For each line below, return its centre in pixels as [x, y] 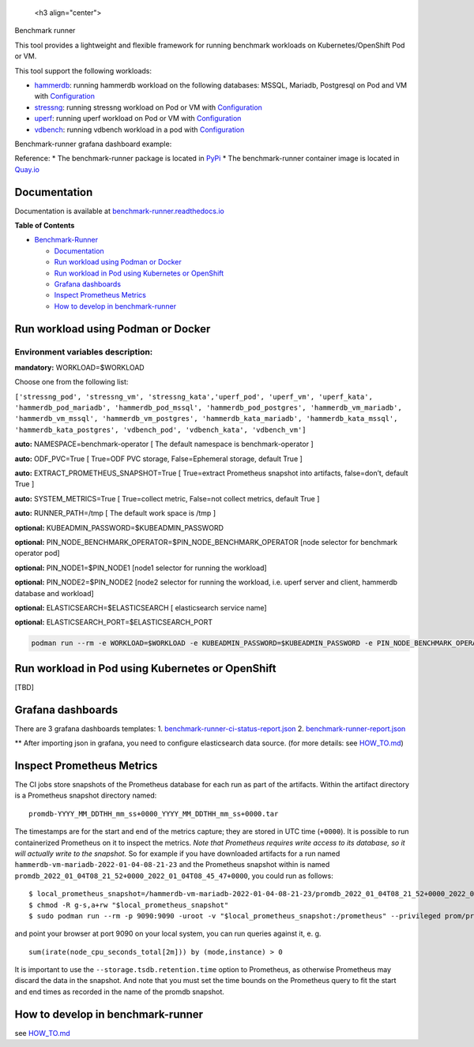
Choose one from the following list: [71, 382]
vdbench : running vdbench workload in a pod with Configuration [139, 129]
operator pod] [37, 554]
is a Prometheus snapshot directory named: [86, 796]
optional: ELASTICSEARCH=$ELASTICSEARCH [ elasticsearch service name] [141, 607]
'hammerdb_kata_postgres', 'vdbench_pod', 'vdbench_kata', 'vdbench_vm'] [161, 430]
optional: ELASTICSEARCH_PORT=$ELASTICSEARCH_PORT [114, 622]
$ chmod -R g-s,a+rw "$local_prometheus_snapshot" [129, 905]
